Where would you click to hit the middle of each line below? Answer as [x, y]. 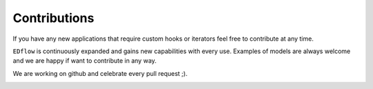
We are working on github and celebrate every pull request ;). [100, 73]
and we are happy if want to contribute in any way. [85, 61]
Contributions [54, 18]
